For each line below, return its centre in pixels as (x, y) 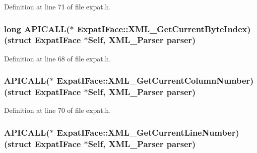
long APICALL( (37, 28)
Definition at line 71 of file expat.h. (58, 6)
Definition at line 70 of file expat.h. (58, 110)
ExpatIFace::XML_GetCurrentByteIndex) (164, 28)
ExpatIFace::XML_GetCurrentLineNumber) (148, 132)
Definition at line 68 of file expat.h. (58, 58)
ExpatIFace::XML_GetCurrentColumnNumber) (155, 80)
